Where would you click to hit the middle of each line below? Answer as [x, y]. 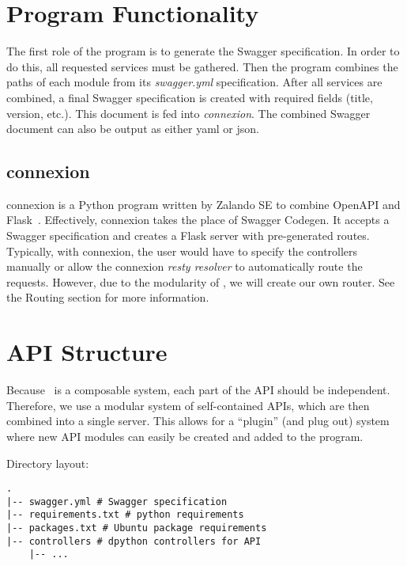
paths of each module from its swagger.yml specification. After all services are [194, 82]
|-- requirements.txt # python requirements [125, 515]
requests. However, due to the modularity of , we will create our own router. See [201, 281]
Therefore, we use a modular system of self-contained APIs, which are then [188, 405]
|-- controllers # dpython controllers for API [134, 541]
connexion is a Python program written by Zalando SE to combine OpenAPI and [203, 204]
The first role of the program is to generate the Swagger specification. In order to [203, 51]
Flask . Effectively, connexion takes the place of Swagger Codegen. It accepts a [198, 220]
